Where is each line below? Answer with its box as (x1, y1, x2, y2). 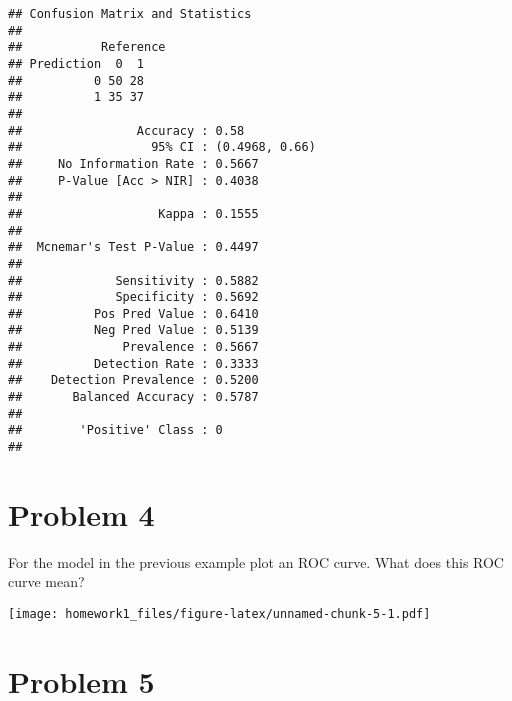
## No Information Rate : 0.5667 (8, 156, 259, 171)
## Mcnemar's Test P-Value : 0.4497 (8, 240, 259, 255)
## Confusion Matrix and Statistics (8, 7, 252, 21)
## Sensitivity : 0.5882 (8, 273, 259, 288)
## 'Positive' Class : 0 (8, 423, 223, 438)
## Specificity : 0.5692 (8, 290, 259, 305)
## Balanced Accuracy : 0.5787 (8, 390, 259, 405)
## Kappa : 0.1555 (8, 206, 259, 221)
